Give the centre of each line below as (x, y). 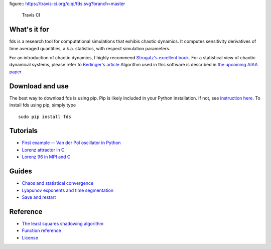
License (30, 237)
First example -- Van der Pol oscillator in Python (71, 143)
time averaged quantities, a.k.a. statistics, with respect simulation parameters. (90, 48)
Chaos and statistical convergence (58, 183)
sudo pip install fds (45, 116)
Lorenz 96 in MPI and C (46, 157)
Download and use (39, 86)
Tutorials (23, 131)
